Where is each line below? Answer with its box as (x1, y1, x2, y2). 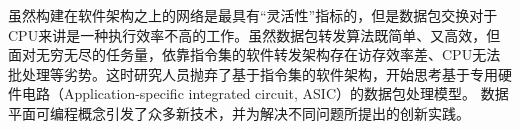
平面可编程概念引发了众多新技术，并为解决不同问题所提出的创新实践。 (8, 102, 470, 123)
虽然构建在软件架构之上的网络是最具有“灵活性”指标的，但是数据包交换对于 (8, 5, 498, 25)
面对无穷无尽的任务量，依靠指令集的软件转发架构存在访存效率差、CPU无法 (8, 44, 501, 65)
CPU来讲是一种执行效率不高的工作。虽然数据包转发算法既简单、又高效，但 (8, 24, 501, 45)
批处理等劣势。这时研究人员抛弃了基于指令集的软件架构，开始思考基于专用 (8, 63, 498, 84)
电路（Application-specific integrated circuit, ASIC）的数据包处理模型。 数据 (21, 83, 509, 104)
